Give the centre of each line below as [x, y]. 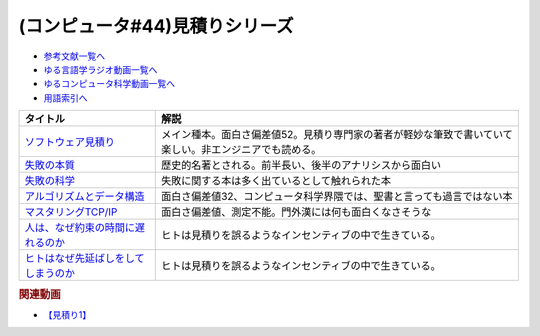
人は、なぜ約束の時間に [79, 228]
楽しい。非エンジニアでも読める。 [241, 150]
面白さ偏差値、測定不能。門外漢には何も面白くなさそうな [296, 212]
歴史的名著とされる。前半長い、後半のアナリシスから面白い [301, 165]
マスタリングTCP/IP [71, 212]
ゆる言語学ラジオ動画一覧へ [100, 69]
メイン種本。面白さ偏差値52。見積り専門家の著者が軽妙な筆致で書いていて [337, 135]
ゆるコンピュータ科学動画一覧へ [109, 84]
